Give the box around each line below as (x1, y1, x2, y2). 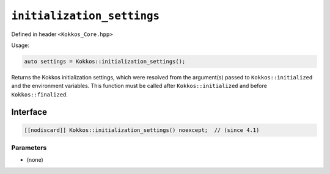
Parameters (11, 143, 47, 152)
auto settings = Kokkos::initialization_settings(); (24, 58, 186, 65)
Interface (11, 107, 47, 117)
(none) (26, 156, 44, 164)
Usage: (11, 42, 30, 49)
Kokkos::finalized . (11, 90, 68, 98)
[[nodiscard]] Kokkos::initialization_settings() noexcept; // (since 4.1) (24, 126, 260, 134)
